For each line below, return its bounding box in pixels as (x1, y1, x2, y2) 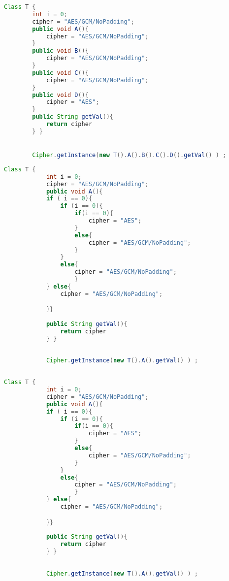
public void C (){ (32, 69, 89, 76)
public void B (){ (32, 47, 89, 55)
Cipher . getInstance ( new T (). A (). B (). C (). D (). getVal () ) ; (32, 152, 227, 159)
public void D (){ (32, 91, 89, 98)
